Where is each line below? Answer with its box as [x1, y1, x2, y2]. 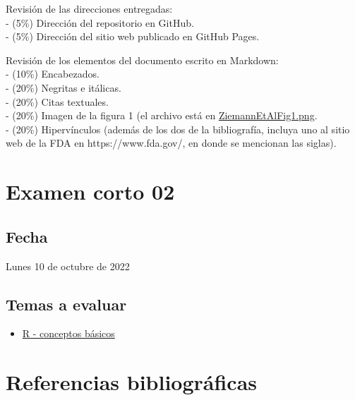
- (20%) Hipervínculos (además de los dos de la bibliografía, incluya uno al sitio [6, 121, 350, 136]
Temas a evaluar [6, 293, 127, 315]
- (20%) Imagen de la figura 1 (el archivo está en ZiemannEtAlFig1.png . [6, 108, 318, 123]
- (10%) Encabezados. [6, 66, 100, 81]
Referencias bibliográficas [6, 368, 258, 396]
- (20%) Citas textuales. [6, 94, 109, 109]
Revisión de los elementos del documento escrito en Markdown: [6, 52, 279, 67]
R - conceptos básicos [22, 326, 115, 341]
